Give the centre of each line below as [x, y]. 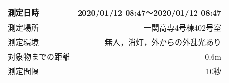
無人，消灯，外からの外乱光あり [163, 42]
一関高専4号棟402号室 [183, 27]
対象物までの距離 [39, 57]
